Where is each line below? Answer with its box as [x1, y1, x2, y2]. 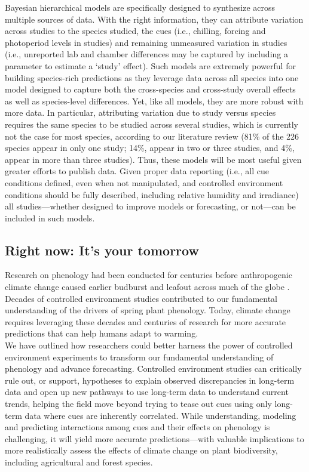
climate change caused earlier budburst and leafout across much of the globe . [5, 280, 290, 293]
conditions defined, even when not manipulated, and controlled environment [5, 176, 283, 189]
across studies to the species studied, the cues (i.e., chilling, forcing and [5, 24, 266, 37]
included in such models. [5, 211, 95, 224]
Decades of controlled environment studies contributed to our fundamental [5, 292, 277, 304]
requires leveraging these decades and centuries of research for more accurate [5, 315, 286, 328]
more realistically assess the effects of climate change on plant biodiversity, [5, 444, 278, 456]
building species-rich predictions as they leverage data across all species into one [5, 71, 299, 84]
